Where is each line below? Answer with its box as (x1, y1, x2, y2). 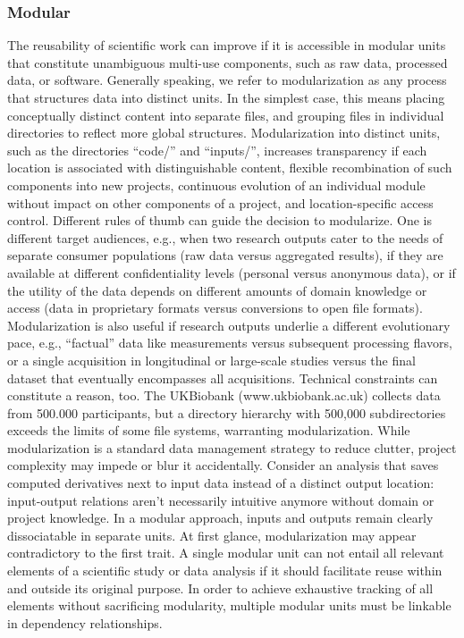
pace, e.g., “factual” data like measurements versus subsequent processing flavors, (7, 333, 452, 352)
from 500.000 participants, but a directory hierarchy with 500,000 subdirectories (7, 403, 446, 422)
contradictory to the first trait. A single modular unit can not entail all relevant (7, 543, 444, 562)
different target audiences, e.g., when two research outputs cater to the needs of (7, 228, 443, 247)
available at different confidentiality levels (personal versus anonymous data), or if (7, 263, 456, 281)
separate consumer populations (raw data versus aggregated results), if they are (7, 246, 443, 264)
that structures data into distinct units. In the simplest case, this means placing (7, 88, 445, 106)
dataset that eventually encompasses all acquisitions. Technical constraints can (7, 368, 438, 387)
